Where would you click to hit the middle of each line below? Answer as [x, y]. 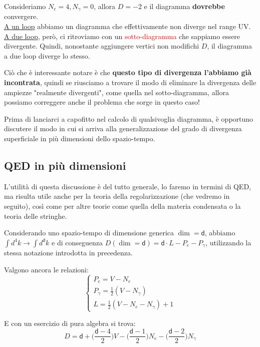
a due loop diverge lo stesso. [47, 55]
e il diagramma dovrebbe [184, 6]
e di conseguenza [77, 242]
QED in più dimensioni [65, 165]
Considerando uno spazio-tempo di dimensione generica [89, 233]
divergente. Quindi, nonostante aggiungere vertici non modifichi [102, 46]
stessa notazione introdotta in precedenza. [68, 253]
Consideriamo [25, 6]
